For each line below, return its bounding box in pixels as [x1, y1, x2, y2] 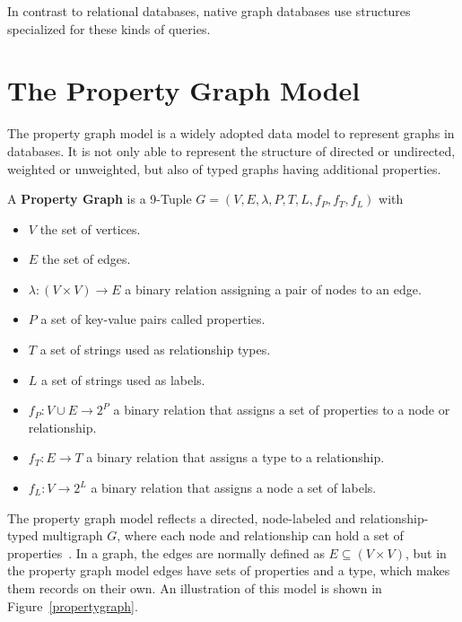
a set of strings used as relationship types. [39, 340, 271, 359]
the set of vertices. [39, 219, 141, 238]
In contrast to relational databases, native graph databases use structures [7, 2, 411, 20]
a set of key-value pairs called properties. [40, 310, 266, 329]
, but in [405, 543, 447, 562]
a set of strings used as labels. [41, 370, 205, 389]
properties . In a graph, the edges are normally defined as [7, 543, 325, 562]
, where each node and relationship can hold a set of [117, 526, 404, 545]
